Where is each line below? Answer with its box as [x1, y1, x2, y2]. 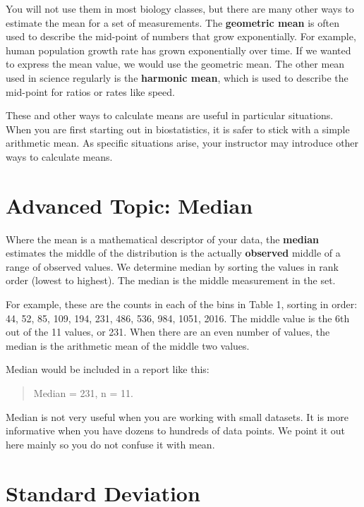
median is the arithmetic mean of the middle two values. [6, 338, 250, 353]
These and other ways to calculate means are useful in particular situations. [6, 108, 334, 123]
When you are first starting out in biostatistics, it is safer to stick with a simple [6, 121, 350, 136]
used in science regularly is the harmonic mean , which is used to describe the [6, 70, 348, 85]
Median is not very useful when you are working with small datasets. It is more [6, 409, 348, 424]
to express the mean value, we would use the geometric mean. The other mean [6, 56, 345, 71]
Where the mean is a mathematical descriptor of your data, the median [6, 231, 320, 246]
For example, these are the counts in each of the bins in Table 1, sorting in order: [6, 297, 358, 312]
